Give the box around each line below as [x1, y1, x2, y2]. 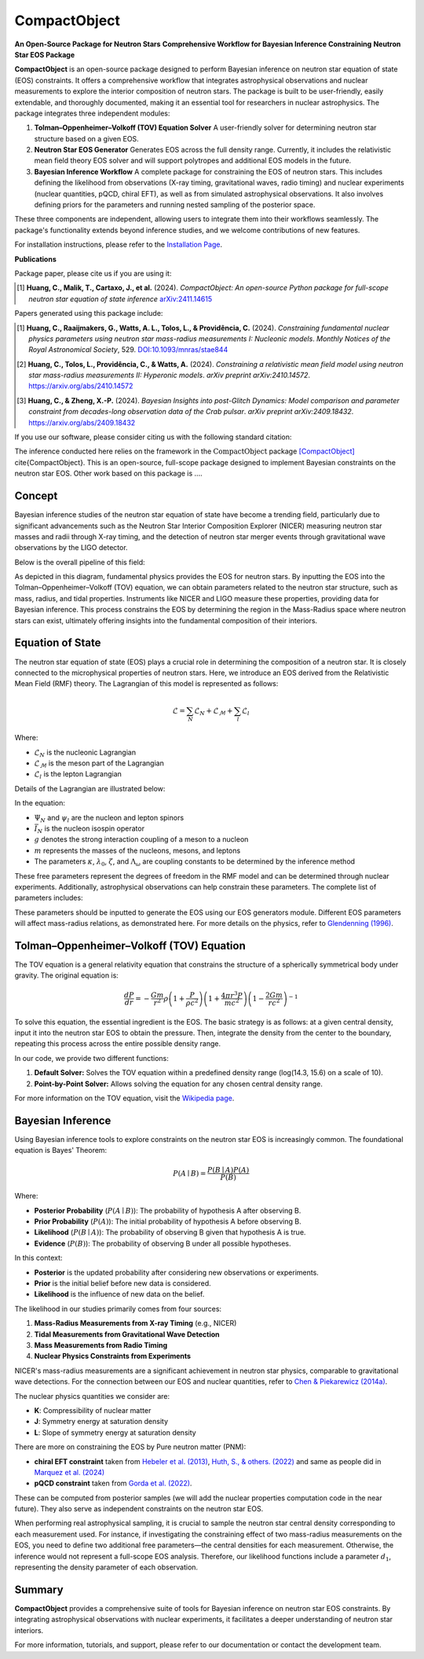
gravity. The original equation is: [14, 971, 119, 980]
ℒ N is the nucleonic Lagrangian [34, 747, 137, 758]
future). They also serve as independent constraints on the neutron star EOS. [14, 1504, 264, 1514]
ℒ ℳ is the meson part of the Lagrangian [34, 758, 164, 769]
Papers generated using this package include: [14, 309, 163, 318]
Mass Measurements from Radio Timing [34, 1341, 168, 1349]
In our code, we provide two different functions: [14, 1053, 169, 1063]
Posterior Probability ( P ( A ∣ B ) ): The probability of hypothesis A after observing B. [34, 1206, 302, 1215]
